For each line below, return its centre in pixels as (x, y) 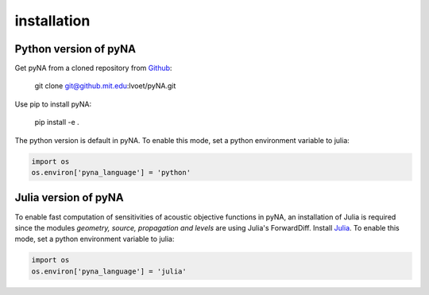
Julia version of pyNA (69, 198)
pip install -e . (57, 122)
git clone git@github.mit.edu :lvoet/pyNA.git (105, 86)
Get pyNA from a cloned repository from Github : (93, 68)
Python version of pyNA (75, 49)
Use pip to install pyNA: (53, 104)
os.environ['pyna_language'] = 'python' (111, 172)
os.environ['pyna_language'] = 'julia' (109, 271)
